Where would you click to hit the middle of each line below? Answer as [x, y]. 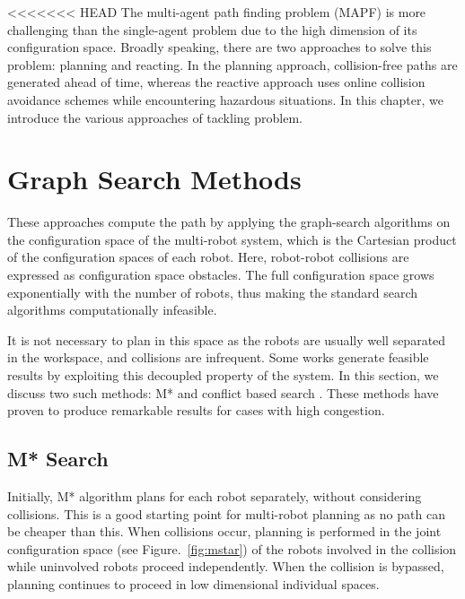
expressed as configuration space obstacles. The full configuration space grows [221, 275]
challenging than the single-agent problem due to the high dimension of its [212, 29]
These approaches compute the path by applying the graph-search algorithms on [229, 222]
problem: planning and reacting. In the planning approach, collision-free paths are [232, 64]
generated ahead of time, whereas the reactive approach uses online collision [216, 82]
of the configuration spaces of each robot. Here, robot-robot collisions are [208, 257]
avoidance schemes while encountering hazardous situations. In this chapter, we [225, 99]
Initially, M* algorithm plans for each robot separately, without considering [215, 496]
